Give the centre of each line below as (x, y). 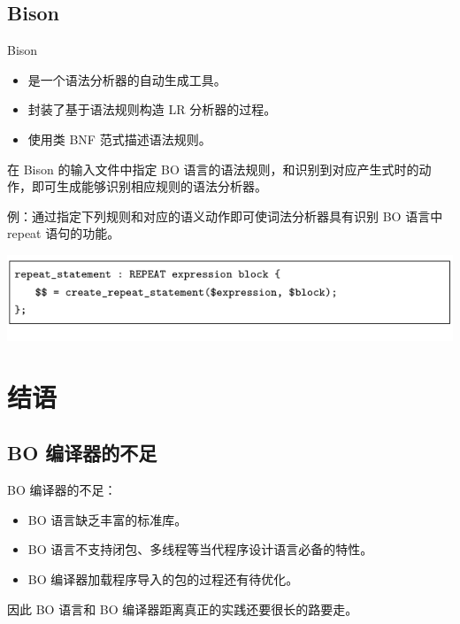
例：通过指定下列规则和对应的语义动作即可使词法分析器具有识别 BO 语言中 (225, 216)
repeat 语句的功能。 (64, 233)
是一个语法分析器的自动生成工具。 (127, 79)
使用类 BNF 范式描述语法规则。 (119, 139)
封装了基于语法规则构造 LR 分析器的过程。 (152, 109)
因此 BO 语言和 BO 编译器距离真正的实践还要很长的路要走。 (183, 609)
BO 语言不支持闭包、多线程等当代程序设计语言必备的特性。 (200, 549)
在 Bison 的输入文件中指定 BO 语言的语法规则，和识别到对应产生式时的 (213, 169)
